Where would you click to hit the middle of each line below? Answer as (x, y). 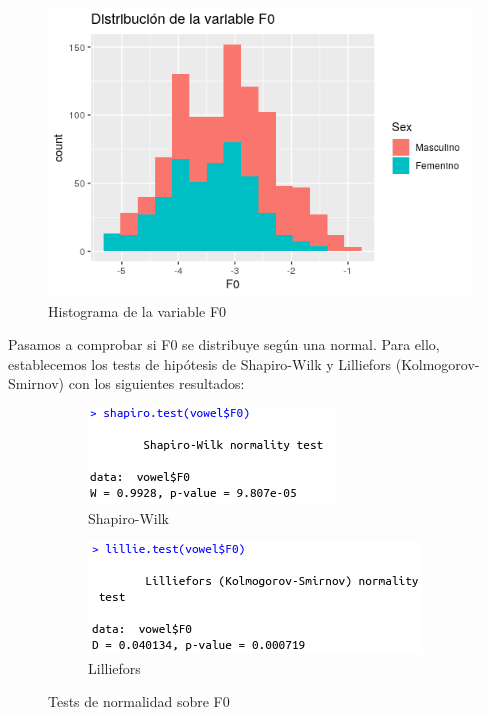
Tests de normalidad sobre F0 (139, 701)
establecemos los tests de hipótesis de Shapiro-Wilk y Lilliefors (200, 363)
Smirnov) (36, 383)
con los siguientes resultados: (156, 383)
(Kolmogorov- (437, 363)
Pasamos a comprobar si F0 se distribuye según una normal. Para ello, (224, 344)
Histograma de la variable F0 (137, 310)
